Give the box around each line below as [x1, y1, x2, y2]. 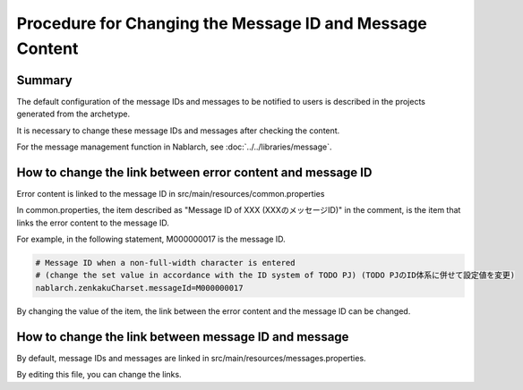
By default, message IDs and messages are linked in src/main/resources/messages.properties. [16, 352, 366, 363]
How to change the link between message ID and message [16, 329, 349, 344]
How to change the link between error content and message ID [16, 165, 373, 180]
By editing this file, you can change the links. [16, 369, 183, 380]
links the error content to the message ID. [16, 217, 170, 228]
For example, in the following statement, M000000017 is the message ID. [16, 233, 286, 245]
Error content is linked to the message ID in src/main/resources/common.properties [16, 188, 325, 199]
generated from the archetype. [16, 108, 131, 120]
